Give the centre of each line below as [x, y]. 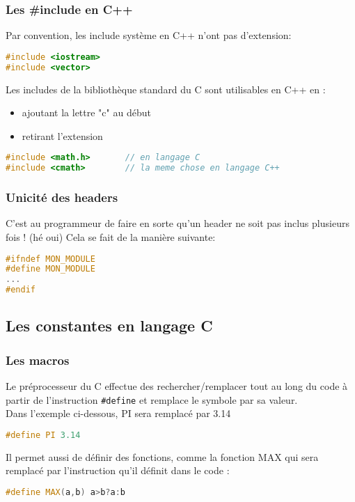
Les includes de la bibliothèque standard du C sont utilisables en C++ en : [166, 89]
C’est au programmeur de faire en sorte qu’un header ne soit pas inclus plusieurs [177, 223]
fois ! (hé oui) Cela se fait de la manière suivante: [111, 236]
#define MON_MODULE [50, 269]
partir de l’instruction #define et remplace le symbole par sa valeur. [152, 399]
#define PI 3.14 [43, 435]
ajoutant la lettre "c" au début [86, 112]
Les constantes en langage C [109, 325]
